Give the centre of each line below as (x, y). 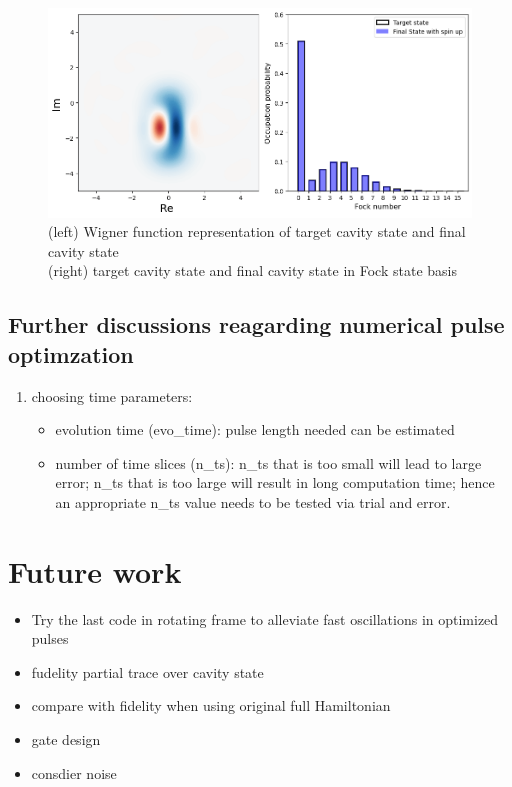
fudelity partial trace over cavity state (147, 671)
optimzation (71, 353)
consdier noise (74, 772)
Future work (95, 570)
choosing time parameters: (112, 395)
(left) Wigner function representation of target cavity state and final (257, 231)
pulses (50, 638)
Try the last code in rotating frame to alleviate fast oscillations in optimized (265, 618)
